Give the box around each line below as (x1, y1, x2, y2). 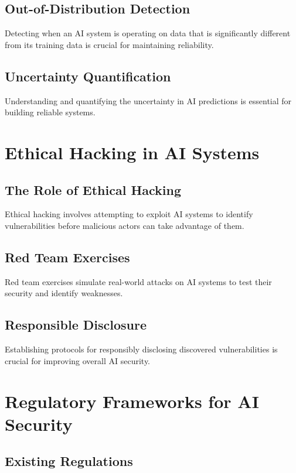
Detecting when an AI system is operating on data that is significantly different (5, 27, 291, 39)
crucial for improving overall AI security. (5, 354, 151, 366)
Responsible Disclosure (5, 316, 147, 334)
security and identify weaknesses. (5, 287, 123, 299)
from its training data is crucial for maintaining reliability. (5, 38, 214, 50)
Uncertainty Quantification (5, 67, 171, 85)
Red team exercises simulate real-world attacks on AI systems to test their (5, 275, 272, 287)
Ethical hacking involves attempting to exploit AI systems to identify (5, 208, 253, 220)
